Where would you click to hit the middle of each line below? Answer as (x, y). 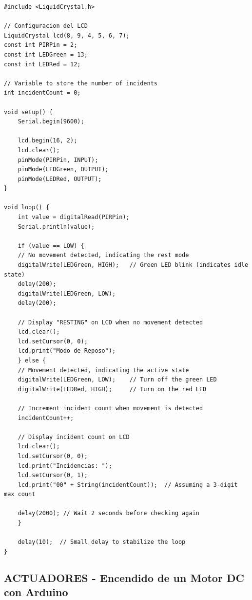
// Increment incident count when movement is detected (110, 408)
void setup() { (29, 112)
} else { (32, 360)
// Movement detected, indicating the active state (103, 370)
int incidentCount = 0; (42, 93)
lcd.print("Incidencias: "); (65, 466)
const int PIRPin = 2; (41, 45)
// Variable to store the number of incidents (81, 83)
